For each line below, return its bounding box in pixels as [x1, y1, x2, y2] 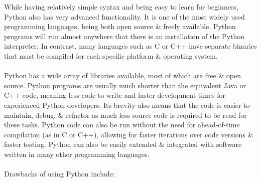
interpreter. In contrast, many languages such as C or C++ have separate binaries [4, 41, 257, 51]
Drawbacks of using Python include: [4, 168, 115, 179]
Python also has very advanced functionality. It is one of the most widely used [4, 11, 245, 22]
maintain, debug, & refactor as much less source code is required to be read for [4, 109, 247, 120]
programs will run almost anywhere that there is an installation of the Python [4, 31, 245, 41]
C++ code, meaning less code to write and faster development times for [4, 90, 225, 100]
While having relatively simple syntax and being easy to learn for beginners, [4, 2, 238, 12]
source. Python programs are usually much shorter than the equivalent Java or [4, 80, 246, 90]
